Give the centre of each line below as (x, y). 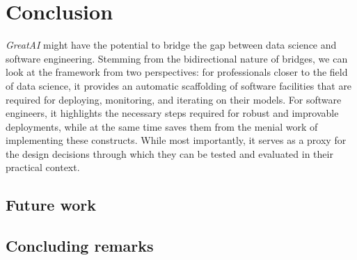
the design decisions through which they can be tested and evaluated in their (169, 153)
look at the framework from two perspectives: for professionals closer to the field (177, 72)
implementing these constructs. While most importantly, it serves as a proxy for (176, 140)
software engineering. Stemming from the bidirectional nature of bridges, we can (177, 58)
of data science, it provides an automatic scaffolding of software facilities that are (179, 85)
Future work (51, 205)
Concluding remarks (80, 246)
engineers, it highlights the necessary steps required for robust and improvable (172, 113)
